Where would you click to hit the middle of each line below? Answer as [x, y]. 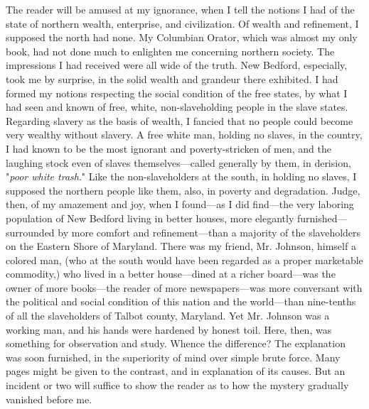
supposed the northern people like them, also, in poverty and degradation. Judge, [183, 190]
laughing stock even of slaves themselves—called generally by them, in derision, [178, 162]
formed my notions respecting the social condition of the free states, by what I [177, 93]
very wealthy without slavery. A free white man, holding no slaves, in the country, [184, 135]
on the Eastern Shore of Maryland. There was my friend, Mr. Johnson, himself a [181, 246]
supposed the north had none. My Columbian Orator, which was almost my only [182, 37]
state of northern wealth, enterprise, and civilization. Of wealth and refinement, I [182, 23]
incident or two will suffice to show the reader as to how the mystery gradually [177, 385]
